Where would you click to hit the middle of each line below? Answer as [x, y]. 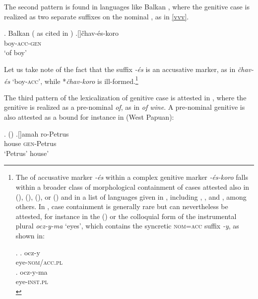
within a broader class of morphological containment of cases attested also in [132, 187]
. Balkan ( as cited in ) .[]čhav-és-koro [62, 33]
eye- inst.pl [32, 281]
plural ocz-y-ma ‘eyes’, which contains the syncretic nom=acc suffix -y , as [127, 226]
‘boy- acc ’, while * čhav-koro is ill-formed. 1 [75, 80]
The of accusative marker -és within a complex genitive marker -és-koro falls [132, 177]
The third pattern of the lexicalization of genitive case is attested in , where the [125, 97]
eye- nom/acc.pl [39, 262]
